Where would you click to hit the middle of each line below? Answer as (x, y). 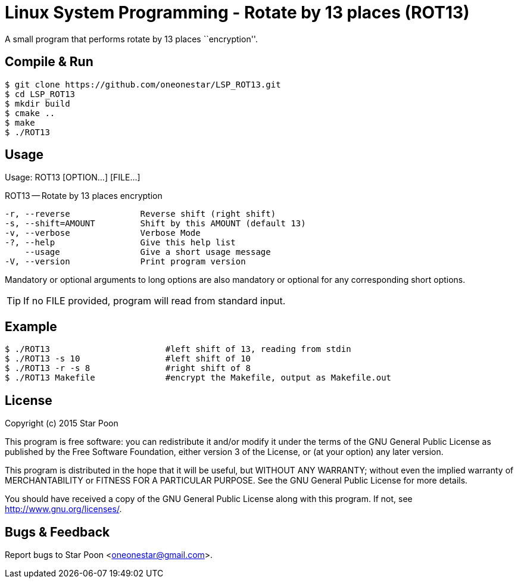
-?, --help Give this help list (120, 243)
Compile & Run (49, 62)
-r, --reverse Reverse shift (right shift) (141, 214)
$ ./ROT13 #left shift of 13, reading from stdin (178, 349)
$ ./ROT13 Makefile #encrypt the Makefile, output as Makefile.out (198, 378)
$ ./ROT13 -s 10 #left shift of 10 (128, 359)
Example (31, 326)
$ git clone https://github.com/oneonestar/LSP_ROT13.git (143, 84)
